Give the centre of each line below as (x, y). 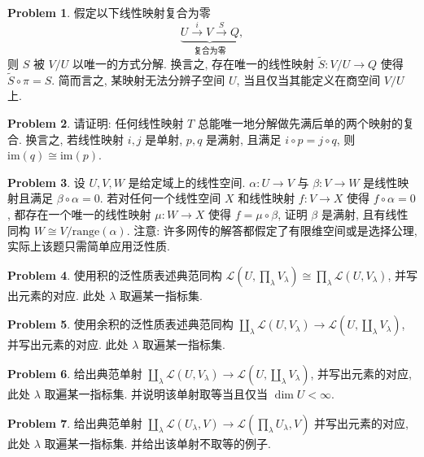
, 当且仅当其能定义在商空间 (308, 79)
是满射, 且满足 (244, 139)
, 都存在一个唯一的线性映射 (79, 214)
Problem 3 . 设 (46, 182)
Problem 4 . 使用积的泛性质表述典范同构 (115, 274)
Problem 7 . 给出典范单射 (75, 422)
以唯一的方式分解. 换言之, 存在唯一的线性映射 (193, 64)
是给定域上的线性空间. (187, 182)
